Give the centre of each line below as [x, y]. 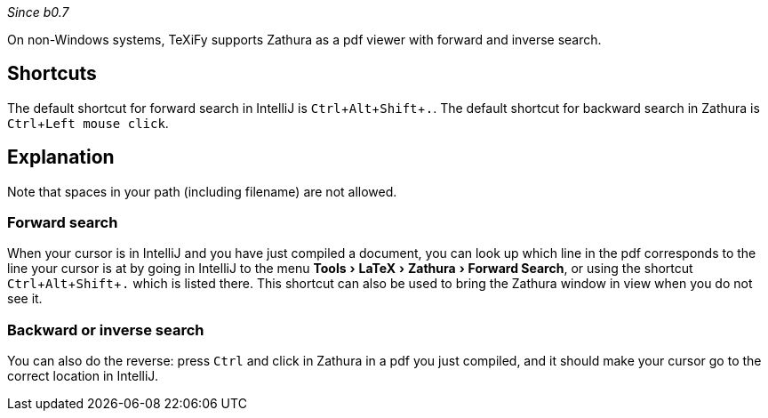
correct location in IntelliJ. [83, 376]
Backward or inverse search [106, 330]
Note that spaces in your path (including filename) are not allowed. [202, 191]
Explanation [61, 157]
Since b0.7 [38, 12]
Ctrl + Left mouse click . [88, 123]
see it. [25, 299]
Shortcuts [52, 74]
